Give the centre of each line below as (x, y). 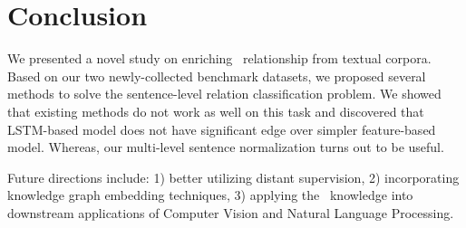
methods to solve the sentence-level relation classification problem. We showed (224, 94)
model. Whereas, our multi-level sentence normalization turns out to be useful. (226, 147)
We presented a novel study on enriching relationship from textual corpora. (219, 58)
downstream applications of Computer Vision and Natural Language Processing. (231, 212)
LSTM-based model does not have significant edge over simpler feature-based (222, 129)
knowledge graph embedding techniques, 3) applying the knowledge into (210, 195)
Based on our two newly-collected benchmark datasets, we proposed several (217, 76)
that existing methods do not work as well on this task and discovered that (216, 111)
